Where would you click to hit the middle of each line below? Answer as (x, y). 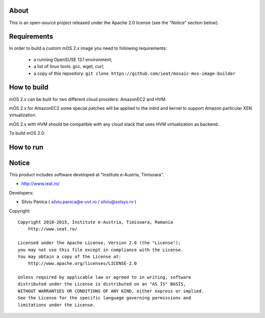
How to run (26, 147)
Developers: (21, 192)
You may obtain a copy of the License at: (70, 256)
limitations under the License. (57, 305)
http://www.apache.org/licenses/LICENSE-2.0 (82, 264)
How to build (29, 87)
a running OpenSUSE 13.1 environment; (73, 60)
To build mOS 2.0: (27, 133)
